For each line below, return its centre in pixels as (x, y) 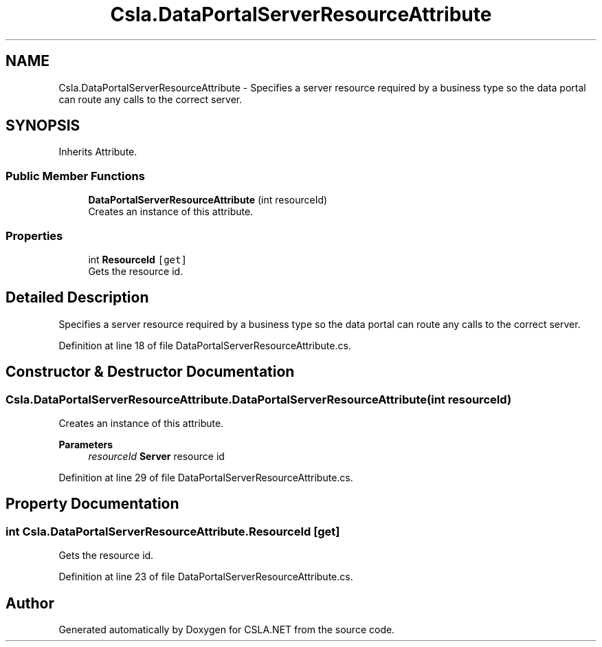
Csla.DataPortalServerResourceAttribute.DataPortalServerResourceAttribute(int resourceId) (259, 399)
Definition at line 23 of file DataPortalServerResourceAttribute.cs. (206, 577)
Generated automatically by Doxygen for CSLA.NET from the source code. (227, 630)
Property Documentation (92, 504)
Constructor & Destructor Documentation (150, 372)
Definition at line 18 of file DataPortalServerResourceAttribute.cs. (205, 345)
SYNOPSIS (43, 126)
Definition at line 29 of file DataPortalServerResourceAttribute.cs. (206, 478)
